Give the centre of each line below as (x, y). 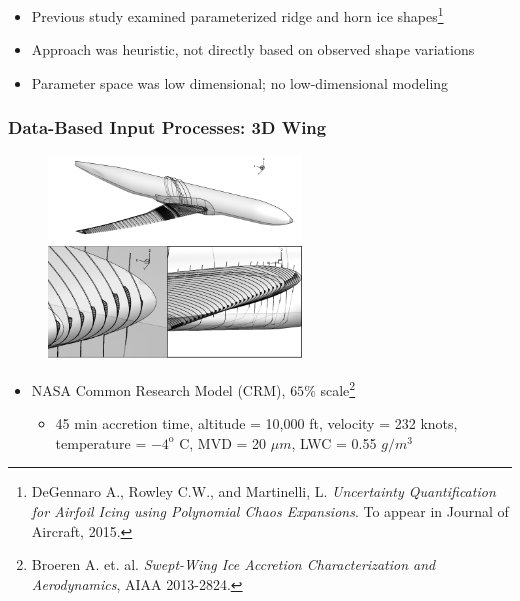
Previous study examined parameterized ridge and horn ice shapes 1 (237, 14)
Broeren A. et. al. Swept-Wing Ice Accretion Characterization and (233, 564)
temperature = (101, 442)
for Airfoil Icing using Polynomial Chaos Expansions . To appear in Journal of (270, 511)
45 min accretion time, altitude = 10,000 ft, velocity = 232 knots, (256, 423)
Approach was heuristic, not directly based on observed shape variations (253, 49)
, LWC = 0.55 (334, 442)
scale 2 (338, 388)
